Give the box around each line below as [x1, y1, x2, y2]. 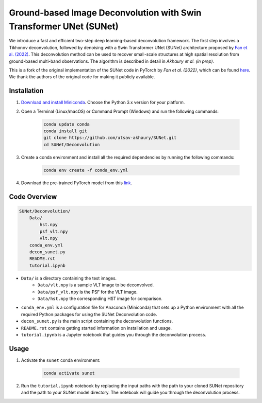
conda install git [43, 128, 87, 134]
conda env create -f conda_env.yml [43, 167, 128, 173]
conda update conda [43, 122, 90, 127]
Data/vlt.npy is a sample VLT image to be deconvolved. [37, 282, 154, 288]
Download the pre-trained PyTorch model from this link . [21, 180, 132, 186]
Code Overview [9, 193, 57, 201]
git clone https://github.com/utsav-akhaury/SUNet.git [43, 135, 177, 140]
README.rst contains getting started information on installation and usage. [21, 325, 172, 331]
